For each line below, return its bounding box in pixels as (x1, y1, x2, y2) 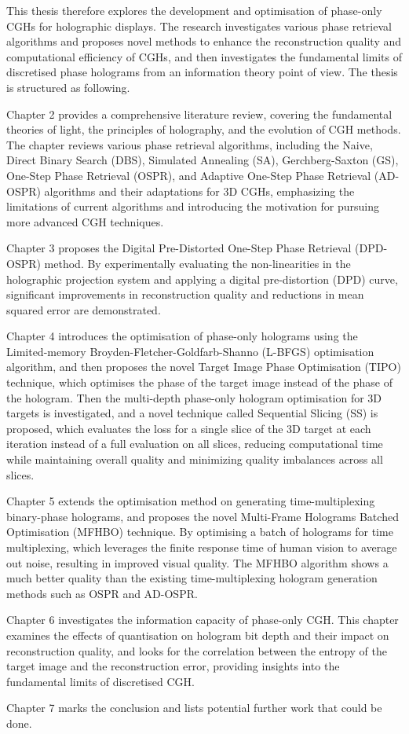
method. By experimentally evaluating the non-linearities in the (44, 255, 351, 271)
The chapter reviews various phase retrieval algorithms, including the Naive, (6, 136, 373, 152)
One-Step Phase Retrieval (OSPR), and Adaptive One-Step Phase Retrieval (6, 167, 371, 183)
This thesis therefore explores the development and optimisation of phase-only (6, 2, 382, 18)
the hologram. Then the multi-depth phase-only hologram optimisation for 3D (6, 389, 382, 406)
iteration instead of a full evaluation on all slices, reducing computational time (6, 435, 383, 452)
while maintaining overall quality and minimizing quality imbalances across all (6, 451, 383, 468)
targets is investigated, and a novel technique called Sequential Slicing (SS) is (6, 405, 378, 421)
